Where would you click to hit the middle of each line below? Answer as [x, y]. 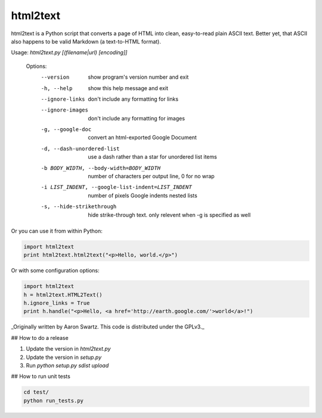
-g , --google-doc [66, 129]
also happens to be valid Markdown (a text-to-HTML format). [86, 41]
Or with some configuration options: [55, 271]
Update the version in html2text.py [68, 349]
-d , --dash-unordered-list [80, 148]
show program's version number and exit [138, 77]
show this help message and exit [128, 88]
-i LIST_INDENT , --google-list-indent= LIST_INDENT [116, 187]
